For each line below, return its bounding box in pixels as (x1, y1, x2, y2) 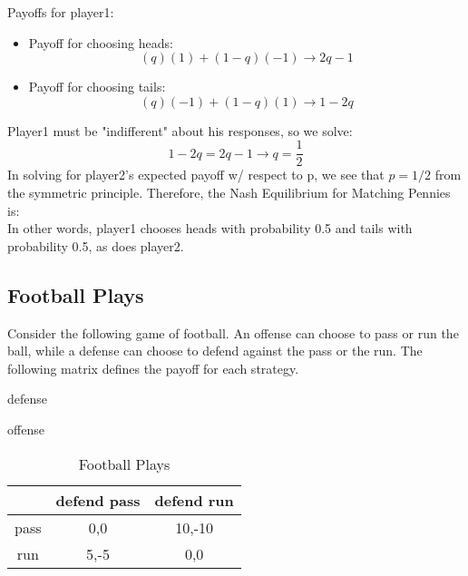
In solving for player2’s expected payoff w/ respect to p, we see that (7, 165, 385, 184)
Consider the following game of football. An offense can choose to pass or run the (7, 323, 459, 342)
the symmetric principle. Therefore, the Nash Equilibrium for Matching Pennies (7, 183, 451, 202)
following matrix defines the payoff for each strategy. (7, 358, 299, 377)
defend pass (55, 489, 141, 511)
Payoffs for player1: (7, 3, 114, 21)
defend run (154, 489, 234, 511)
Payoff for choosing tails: (28, 77, 166, 96)
